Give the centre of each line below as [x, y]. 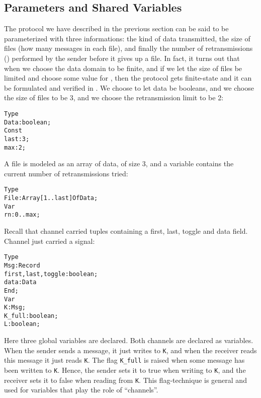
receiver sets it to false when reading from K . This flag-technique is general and [125, 380]
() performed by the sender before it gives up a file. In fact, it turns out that [122, 58]
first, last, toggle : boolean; [51, 274]
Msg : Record [22, 265]
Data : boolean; [28, 122]
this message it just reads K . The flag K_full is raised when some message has [124, 360]
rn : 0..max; [22, 215]
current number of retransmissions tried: [66, 173]
